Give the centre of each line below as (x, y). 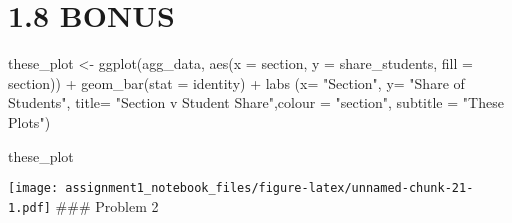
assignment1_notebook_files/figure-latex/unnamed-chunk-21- (269, 188)
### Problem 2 (107, 205)
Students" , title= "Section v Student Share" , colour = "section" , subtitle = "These (256, 102)
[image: (33, 188)
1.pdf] (29, 207)
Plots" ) (29, 121)
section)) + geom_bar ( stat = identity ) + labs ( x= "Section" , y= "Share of (236, 82)
